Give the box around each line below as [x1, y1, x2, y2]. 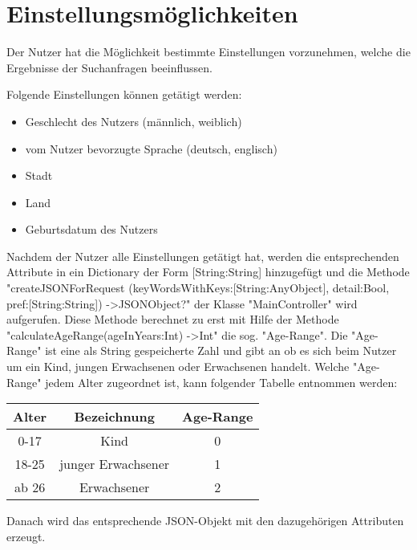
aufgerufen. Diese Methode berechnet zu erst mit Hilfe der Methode [6, 311, 339, 328]
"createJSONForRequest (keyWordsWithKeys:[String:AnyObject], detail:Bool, [6, 279, 390, 296]
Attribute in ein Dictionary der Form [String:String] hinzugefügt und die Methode [6, 263, 410, 280]
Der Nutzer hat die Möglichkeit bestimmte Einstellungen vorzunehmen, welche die [6, 43, 411, 60]
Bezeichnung [74, 407, 155, 426]
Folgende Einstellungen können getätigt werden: [6, 86, 242, 103]
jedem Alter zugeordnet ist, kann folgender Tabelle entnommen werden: [45, 373, 398, 390]
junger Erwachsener [59, 454, 170, 474]
